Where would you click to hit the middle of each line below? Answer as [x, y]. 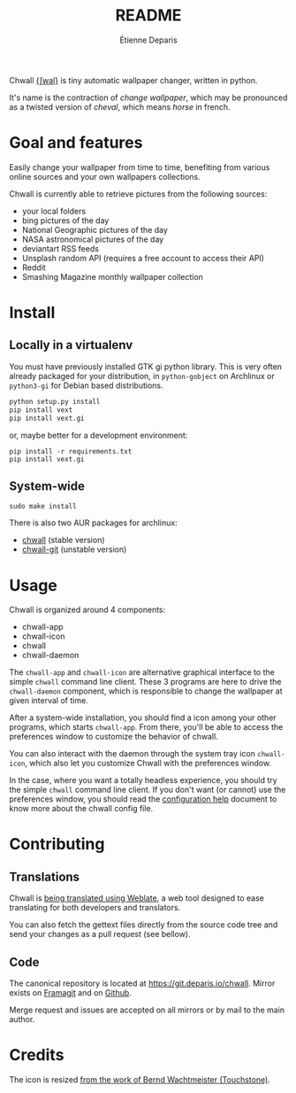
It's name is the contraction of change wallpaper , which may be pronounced [148, 97]
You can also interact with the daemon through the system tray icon [133, 754]
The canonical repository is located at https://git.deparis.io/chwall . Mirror [142, 983]
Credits [37, 1055]
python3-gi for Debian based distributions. [86, 385]
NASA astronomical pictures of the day [93, 239]
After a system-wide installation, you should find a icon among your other [143, 717]
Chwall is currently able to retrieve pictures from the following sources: [138, 194]
